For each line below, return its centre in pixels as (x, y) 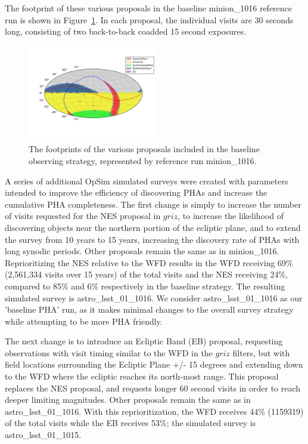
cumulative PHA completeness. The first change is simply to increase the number (153, 204)
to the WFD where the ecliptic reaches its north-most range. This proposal (142, 376)
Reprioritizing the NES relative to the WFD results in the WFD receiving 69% (149, 262)
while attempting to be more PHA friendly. (84, 321)
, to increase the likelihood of (231, 216)
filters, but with (261, 352)
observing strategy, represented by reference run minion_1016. (143, 160)
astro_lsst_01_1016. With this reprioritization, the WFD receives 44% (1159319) (154, 411)
